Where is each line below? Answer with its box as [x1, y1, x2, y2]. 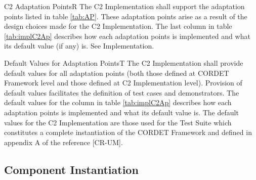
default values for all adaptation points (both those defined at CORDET [4, 67, 229, 78]
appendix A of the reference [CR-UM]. [4, 137, 123, 147]
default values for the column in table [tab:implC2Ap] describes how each [4, 97, 232, 108]
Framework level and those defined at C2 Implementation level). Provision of [4, 77, 242, 88]
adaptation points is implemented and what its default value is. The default [4, 107, 239, 117]
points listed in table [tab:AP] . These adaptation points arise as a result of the [4, 11, 247, 21]
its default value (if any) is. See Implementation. [4, 40, 154, 51]
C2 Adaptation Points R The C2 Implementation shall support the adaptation [4, 1, 245, 11]
